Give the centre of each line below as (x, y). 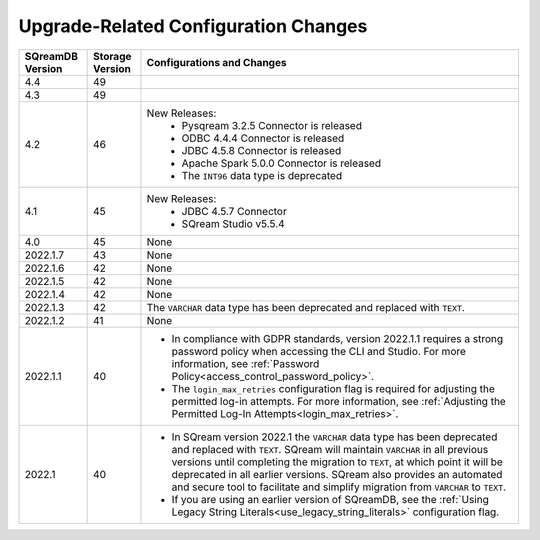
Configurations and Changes (216, 62)
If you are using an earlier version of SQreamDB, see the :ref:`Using (330, 499)
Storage (112, 56)
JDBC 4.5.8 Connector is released (261, 150)
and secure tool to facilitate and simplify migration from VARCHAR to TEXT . (339, 487)
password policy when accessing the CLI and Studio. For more (319, 351)
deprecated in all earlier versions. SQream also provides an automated (337, 474)
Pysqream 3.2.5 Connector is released (271, 125)
